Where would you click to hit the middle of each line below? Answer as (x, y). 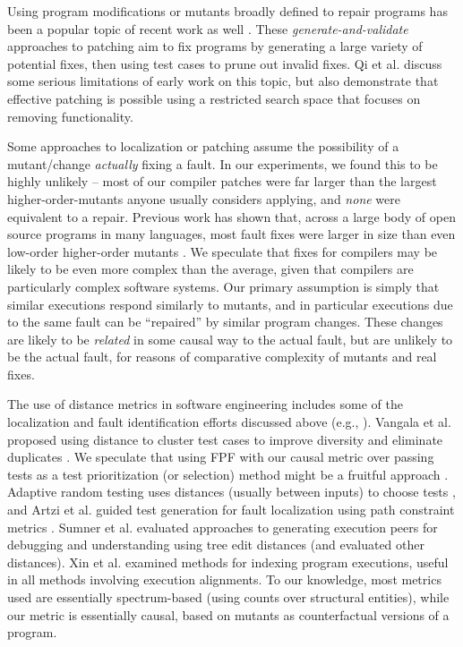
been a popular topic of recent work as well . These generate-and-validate (208, 28)
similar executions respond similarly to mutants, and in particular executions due (230, 304)
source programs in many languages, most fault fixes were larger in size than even (231, 234)
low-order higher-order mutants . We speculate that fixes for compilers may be (223, 251)
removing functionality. (70, 116)
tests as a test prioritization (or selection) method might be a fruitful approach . (228, 474)
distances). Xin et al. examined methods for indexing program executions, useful (228, 562)
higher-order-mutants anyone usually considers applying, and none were (204, 198)
